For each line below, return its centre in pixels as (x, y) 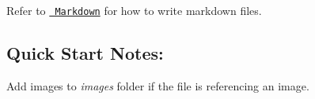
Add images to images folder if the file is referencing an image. (158, 85)
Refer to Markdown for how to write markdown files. (134, 10)
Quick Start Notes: (85, 53)
